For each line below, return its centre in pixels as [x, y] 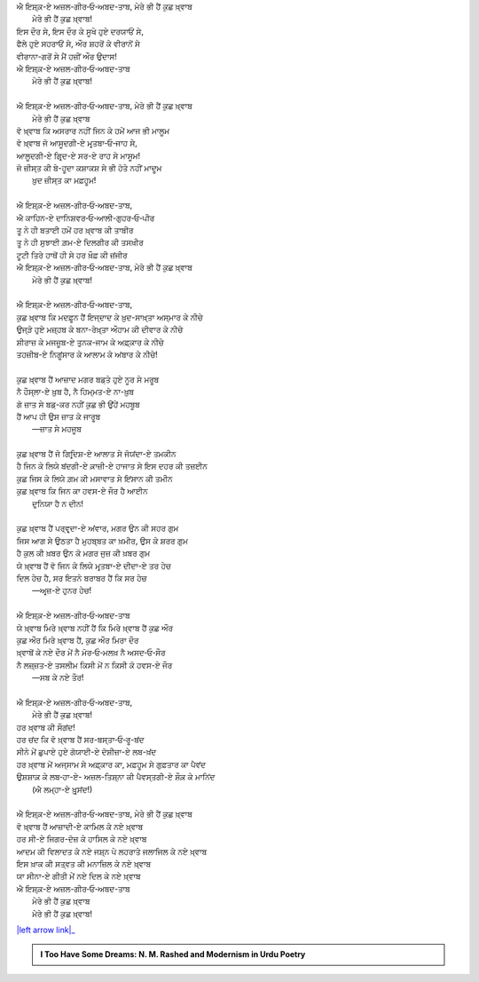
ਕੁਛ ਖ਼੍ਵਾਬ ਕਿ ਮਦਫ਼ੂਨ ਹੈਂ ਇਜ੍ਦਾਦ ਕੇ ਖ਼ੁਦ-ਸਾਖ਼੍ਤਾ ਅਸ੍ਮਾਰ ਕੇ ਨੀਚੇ [110, 317]
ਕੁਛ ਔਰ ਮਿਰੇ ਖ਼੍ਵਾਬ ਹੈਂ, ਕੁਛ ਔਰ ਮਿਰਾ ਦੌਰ [78, 640]
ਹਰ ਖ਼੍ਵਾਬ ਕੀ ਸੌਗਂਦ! [46, 727]
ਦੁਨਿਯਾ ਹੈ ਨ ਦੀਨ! [58, 503]
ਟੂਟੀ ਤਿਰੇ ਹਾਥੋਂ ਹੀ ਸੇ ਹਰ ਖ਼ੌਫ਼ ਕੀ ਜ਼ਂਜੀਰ [72, 255]
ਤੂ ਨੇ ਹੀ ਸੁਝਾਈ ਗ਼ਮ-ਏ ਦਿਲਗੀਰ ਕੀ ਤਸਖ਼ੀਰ [80, 242]
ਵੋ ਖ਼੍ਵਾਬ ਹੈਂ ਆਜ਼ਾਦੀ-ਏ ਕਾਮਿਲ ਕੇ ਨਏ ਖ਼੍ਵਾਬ [80, 827]
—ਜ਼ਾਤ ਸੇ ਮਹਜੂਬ [57, 429]
